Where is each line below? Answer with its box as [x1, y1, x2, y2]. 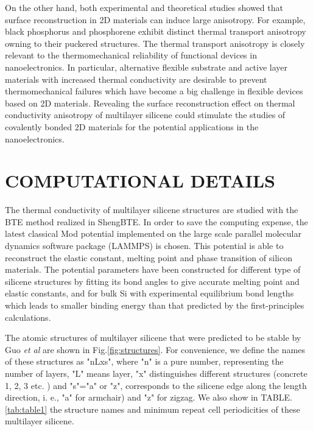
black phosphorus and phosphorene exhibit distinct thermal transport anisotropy [5, 25, 306, 38]
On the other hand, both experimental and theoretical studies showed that [5, 1, 283, 13]
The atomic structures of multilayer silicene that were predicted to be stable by [5, 331, 301, 344]
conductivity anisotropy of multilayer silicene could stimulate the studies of [5, 108, 286, 121]
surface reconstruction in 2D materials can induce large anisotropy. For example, [5, 13, 306, 26]
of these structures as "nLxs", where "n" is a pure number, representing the [5, 355, 284, 368]
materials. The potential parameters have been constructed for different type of [5, 263, 301, 276]
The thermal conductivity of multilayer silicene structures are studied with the [5, 203, 298, 216]
